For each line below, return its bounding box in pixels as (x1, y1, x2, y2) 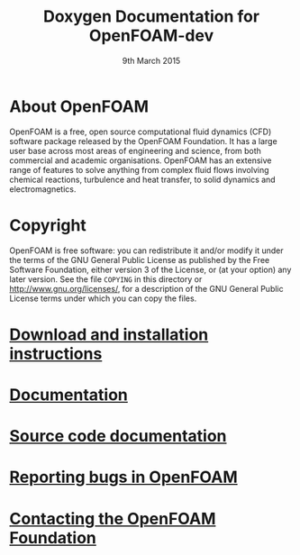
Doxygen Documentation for (43, 6, 259, 27)
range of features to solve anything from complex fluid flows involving (9, 164, 269, 175)
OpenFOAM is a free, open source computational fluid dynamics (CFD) (9, 126, 272, 137)
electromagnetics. (9, 183, 77, 195)
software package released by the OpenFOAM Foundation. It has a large (9, 135, 277, 146)
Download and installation (9, 324, 209, 344)
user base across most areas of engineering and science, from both (9, 145, 261, 156)
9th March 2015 (122, 55, 181, 66)
